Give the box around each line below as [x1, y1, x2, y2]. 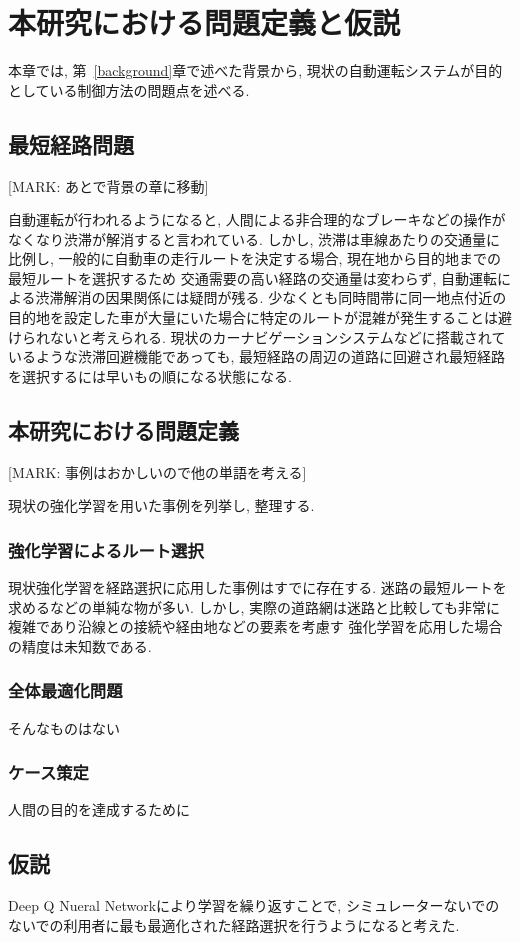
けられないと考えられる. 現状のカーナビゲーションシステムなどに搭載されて [8, 326, 506, 347]
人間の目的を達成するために [8, 799, 190, 820]
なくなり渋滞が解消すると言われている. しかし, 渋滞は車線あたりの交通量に [8, 228, 500, 249]
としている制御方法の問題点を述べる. [8, 79, 250, 100]
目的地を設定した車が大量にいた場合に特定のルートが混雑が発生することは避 [8, 307, 512, 328]
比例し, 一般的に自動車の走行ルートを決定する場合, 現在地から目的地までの [8, 248, 502, 269]
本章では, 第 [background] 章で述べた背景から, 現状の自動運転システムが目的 [8, 60, 503, 81]
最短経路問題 [8, 128, 134, 159]
